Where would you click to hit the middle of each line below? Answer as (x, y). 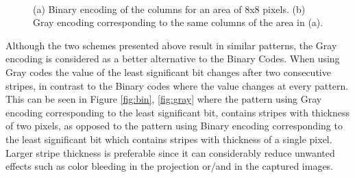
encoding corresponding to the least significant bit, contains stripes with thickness (178, 112)
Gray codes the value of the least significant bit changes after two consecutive (168, 72)
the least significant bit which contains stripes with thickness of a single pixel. (169, 139)
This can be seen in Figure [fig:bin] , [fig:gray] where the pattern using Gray (164, 99)
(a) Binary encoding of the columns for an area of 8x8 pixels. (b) (169, 9)
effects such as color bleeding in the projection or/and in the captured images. (170, 166)
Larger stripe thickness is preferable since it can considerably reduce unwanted (170, 152)
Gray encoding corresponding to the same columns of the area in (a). (178, 22)
